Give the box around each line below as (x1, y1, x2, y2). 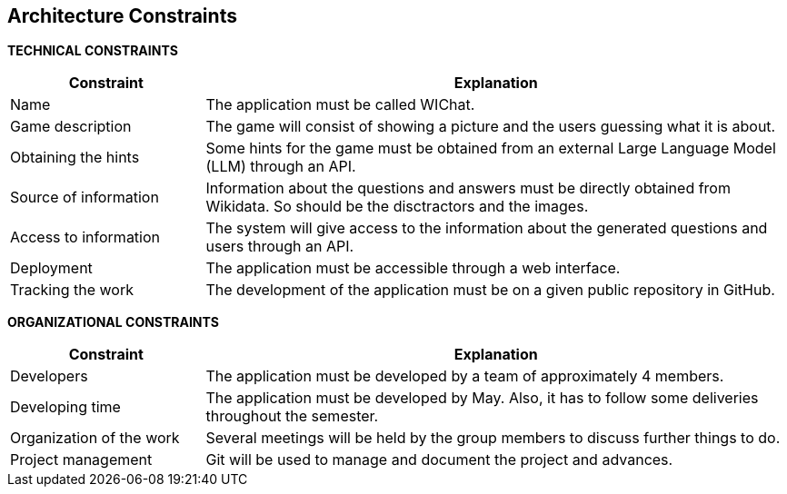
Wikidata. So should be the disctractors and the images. (205, 197, 589, 216)
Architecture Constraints (7, 5, 237, 27)
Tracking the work (10, 281, 134, 300)
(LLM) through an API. (205, 157, 356, 176)
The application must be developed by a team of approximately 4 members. (205, 367, 724, 386)
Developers (10, 367, 88, 386)
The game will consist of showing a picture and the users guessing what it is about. (205, 117, 776, 136)
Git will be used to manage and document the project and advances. (205, 450, 673, 469)
